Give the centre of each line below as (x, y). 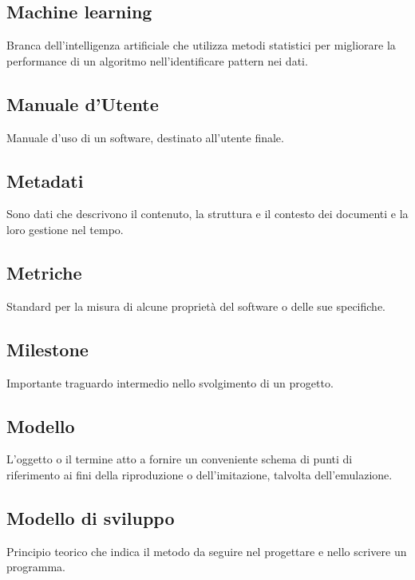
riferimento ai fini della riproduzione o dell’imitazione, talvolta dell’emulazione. (200, 474)
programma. (36, 567)
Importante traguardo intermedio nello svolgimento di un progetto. (170, 382)
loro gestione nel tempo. (65, 229)
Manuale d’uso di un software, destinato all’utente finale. (145, 137)
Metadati (45, 180)
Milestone (47, 349)
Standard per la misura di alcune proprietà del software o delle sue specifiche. (196, 306)
